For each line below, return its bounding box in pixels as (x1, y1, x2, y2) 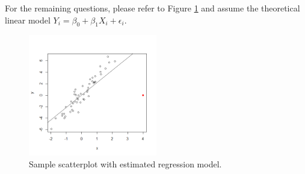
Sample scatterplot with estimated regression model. (29, 157, 222, 170)
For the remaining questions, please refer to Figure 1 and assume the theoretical (5, 2, 300, 14)
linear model (5, 13, 51, 26)
